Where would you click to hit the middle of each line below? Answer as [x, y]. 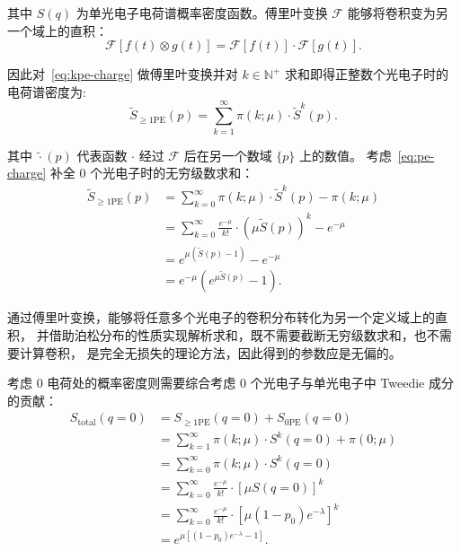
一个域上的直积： [58, 30]
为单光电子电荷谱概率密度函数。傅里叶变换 [202, 13]
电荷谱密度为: [47, 91]
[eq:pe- [416, 155]
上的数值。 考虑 [346, 155]
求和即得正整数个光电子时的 [366, 74]
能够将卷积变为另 [398, 13]
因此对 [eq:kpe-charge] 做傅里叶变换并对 [123, 74]
